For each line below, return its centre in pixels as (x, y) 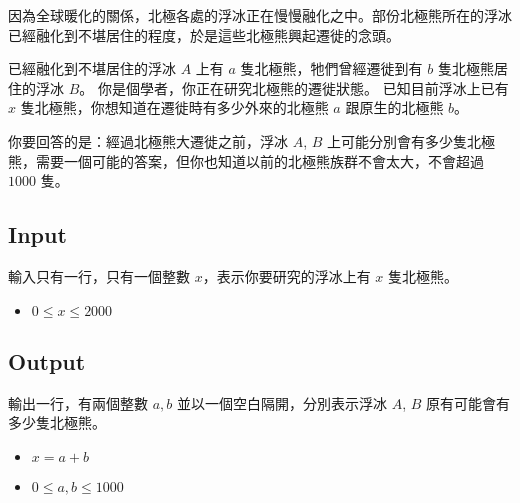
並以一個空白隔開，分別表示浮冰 (281, 402)
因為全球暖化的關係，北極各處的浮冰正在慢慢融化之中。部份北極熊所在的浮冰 (260, 15)
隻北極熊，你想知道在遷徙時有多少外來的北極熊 (174, 107)
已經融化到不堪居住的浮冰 (92, 68)
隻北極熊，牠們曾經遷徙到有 (331, 68)
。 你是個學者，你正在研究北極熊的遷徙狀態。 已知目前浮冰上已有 (294, 87)
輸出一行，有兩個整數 (78, 402)
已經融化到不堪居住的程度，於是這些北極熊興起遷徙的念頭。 (204, 34)
